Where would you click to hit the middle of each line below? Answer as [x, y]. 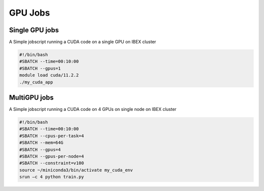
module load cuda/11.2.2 [49, 75]
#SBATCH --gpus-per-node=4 [52, 157]
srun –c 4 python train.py [52, 177]
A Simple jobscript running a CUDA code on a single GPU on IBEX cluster [83, 42]
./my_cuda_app [36, 82]
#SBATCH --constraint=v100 [52, 163]
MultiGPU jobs [31, 98]
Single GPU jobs [34, 30]
